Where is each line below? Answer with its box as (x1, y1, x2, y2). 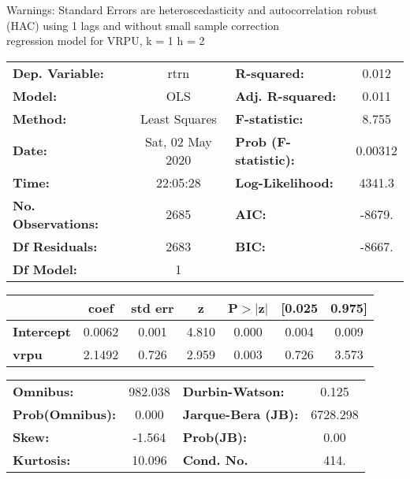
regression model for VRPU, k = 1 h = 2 (6, 32, 205, 49)
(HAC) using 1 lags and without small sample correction (6, 17, 280, 33)
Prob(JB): (182, 427, 248, 446)
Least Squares (140, 109, 217, 128)
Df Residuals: (13, 236, 98, 255)
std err (131, 298, 174, 317)
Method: (13, 109, 67, 128)
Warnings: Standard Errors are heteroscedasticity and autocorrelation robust (6, 2, 378, 17)
